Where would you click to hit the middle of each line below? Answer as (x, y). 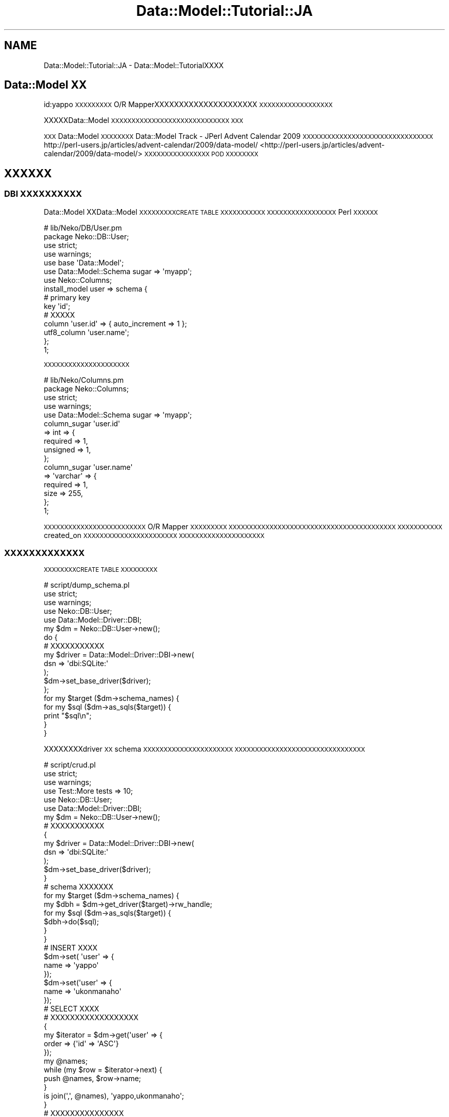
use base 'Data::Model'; (84, 262)
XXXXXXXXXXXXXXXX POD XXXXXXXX (201, 154)
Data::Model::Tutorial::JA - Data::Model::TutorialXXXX (134, 65)
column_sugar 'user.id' (82, 423)
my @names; (66, 1061)
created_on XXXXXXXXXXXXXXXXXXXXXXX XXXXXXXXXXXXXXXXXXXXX (154, 535)
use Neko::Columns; (78, 280)
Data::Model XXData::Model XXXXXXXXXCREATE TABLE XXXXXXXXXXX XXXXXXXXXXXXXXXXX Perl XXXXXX (211, 212)
